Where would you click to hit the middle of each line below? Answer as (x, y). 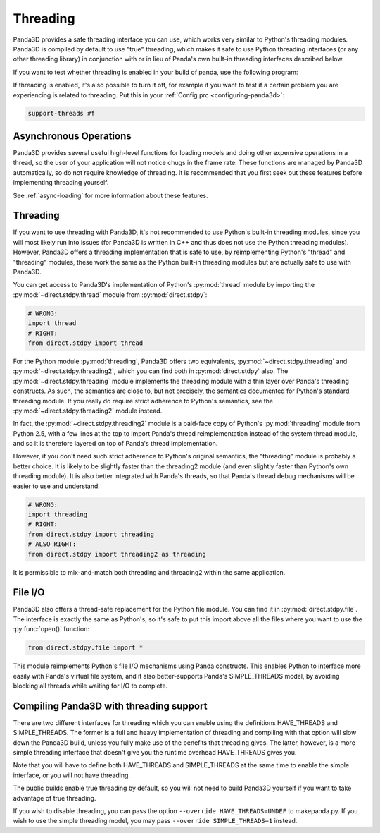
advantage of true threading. (55, 798)
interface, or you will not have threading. (71, 775)
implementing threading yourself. (61, 183)
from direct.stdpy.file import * (85, 648)
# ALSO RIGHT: (52, 544)
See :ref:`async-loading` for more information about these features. (110, 195)
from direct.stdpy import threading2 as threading (117, 554)
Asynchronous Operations (72, 136)
